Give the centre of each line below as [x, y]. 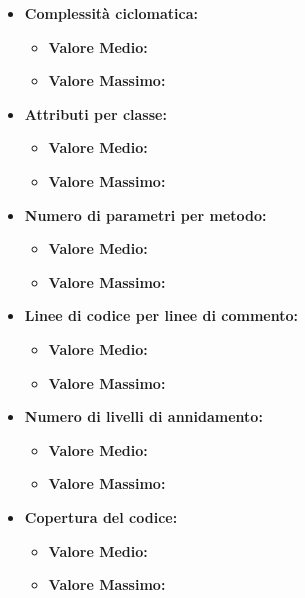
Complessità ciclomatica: [111, 13]
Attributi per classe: [95, 113]
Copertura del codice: [101, 516]
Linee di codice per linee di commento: [161, 315]
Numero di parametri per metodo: [145, 214]
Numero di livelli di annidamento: [143, 416]
